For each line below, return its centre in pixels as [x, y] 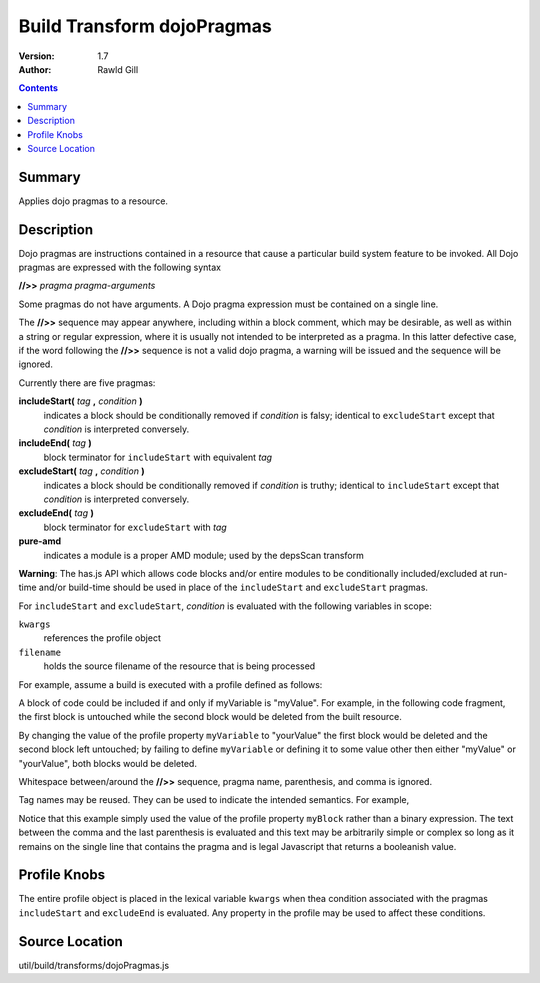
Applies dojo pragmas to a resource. [93, 201]
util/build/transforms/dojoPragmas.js [94, 965]
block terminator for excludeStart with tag [135, 527]
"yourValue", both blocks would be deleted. [107, 763]
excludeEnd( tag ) [56, 513]
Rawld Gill [118, 69]
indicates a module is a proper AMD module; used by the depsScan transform [203, 555]
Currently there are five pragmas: [87, 382]
